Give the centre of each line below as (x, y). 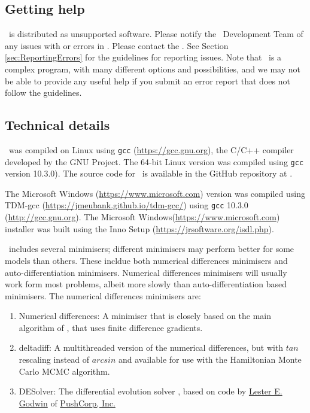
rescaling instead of (54, 359)
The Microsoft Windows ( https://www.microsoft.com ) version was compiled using (155, 193)
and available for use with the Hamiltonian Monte (210, 359)
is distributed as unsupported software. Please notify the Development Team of (156, 34)
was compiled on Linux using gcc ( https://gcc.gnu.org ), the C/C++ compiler (151, 149)
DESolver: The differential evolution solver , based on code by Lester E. (151, 391)
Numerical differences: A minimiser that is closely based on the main (145, 316)
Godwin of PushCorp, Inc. (67, 403)
